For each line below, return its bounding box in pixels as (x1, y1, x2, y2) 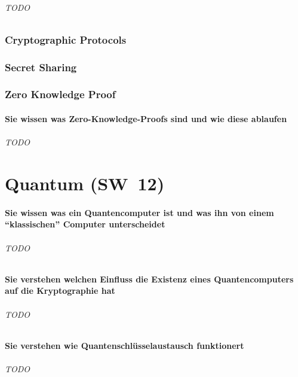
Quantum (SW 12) (5, 171, 165, 195)
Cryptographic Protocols (5, 32, 127, 47)
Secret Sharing (5, 59, 77, 74)
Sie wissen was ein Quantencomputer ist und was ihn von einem (5, 206, 274, 218)
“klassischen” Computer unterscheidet (5, 218, 165, 230)
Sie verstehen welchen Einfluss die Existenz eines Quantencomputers (5, 272, 294, 285)
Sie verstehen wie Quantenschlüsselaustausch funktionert (5, 339, 244, 351)
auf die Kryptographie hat (5, 284, 115, 297)
